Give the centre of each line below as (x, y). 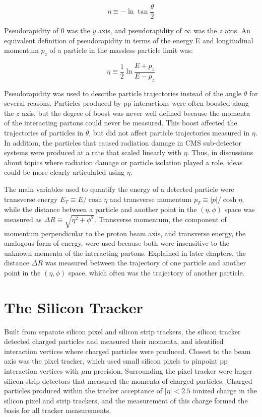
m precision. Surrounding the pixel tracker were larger (169, 371)
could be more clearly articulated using (64, 172)
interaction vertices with (42, 371)
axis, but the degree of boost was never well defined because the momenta (136, 113)
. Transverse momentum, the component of (160, 219)
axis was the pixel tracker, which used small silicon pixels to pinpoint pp (116, 361)
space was (240, 209)
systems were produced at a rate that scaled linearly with (93, 152)
